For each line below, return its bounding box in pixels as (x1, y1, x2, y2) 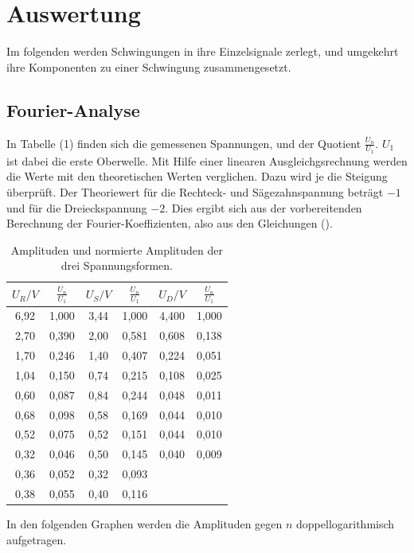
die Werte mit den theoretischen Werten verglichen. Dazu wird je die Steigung (6, 168, 388, 185)
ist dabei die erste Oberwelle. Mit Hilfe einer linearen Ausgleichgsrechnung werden (6, 152, 408, 169)
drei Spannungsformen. (61, 257, 174, 274)
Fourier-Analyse (6, 97, 140, 122)
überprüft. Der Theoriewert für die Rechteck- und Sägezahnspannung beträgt (6, 183, 384, 200)
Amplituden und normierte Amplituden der (10, 241, 223, 258)
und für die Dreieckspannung (6, 199, 147, 216)
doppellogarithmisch (296, 516, 395, 532)
